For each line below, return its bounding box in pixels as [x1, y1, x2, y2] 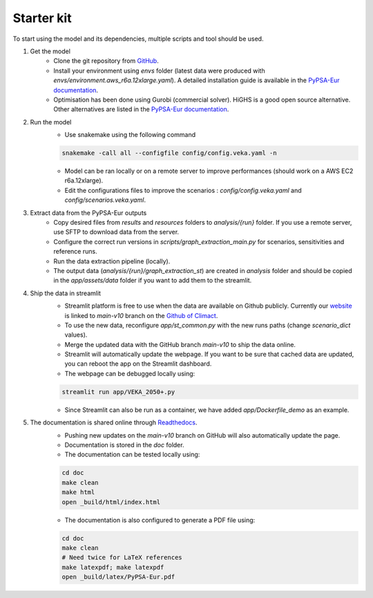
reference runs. [53, 247, 97, 256]
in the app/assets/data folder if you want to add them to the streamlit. [53, 277, 252, 285]
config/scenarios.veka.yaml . [64, 196, 146, 204]
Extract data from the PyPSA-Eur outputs [30, 208, 147, 217]
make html [61, 488, 95, 496]
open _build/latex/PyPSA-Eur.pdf [61, 573, 175, 581]
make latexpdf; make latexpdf [61, 563, 164, 571]
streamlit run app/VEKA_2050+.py [61, 388, 175, 395]
